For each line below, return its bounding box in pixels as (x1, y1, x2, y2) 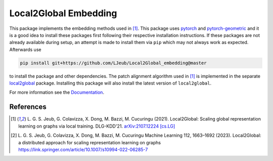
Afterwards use (9, 46, 41, 53)
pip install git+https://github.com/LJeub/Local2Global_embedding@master (20, 60, 207, 66)
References (9, 103, 47, 111)
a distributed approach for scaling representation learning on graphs (18, 139, 161, 145)
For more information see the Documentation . (9, 89, 105, 96)
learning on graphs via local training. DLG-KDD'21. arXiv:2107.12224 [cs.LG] (18, 123, 175, 129)
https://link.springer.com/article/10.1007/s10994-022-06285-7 (18, 146, 148, 152)
